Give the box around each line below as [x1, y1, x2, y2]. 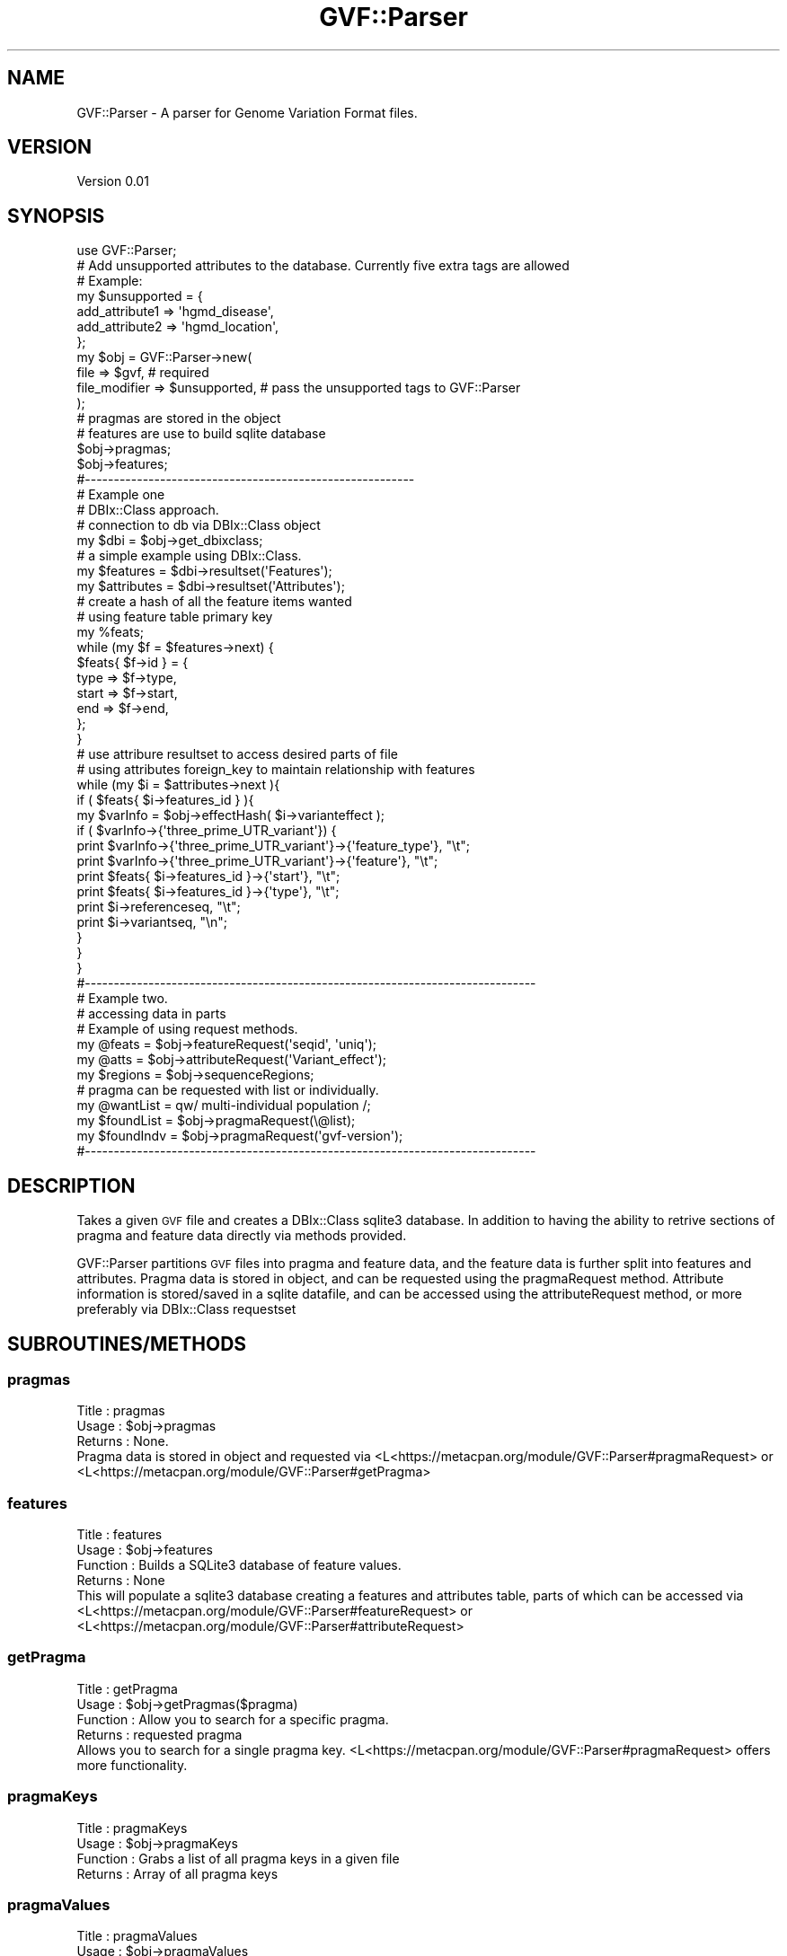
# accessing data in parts [76, 1006, 226, 1022]
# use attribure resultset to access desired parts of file [76, 746, 398, 762]
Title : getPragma [76, 1680, 178, 1696]
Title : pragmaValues [76, 1928, 198, 1944]
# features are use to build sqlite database [76, 426, 326, 442]
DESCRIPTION [7, 1174, 136, 1197]
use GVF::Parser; [76, 242, 177, 259]
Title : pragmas [76, 1403, 165, 1419]
